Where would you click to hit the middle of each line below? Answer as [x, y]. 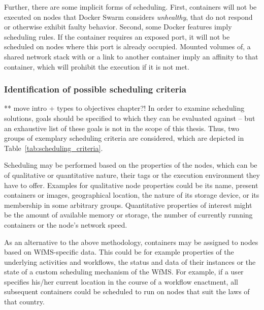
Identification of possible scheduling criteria [95, 89]
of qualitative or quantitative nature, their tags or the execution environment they [132, 175]
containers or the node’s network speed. [66, 224]
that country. [24, 302]
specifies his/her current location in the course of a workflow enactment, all [121, 281]
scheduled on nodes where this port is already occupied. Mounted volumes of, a [127, 46]
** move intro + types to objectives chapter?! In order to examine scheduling [124, 108]
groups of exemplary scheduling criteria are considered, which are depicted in [124, 138]
